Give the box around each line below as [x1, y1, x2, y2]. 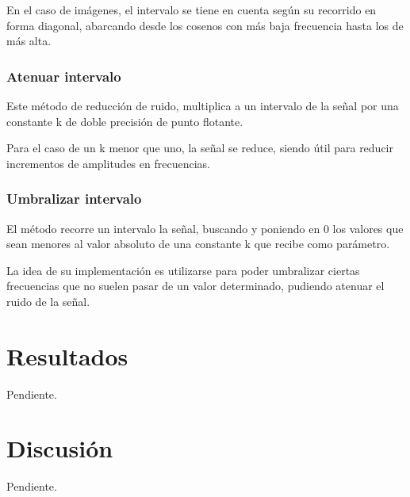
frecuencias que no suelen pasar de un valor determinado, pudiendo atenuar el [6, 277, 385, 294]
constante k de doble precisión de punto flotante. [6, 113, 243, 129]
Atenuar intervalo [6, 66, 121, 86]
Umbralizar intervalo [6, 189, 142, 208]
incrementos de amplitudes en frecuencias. [6, 155, 210, 171]
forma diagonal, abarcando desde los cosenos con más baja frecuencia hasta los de [6, 17, 404, 33]
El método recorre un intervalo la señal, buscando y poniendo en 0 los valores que [6, 220, 404, 236]
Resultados [6, 339, 128, 372]
